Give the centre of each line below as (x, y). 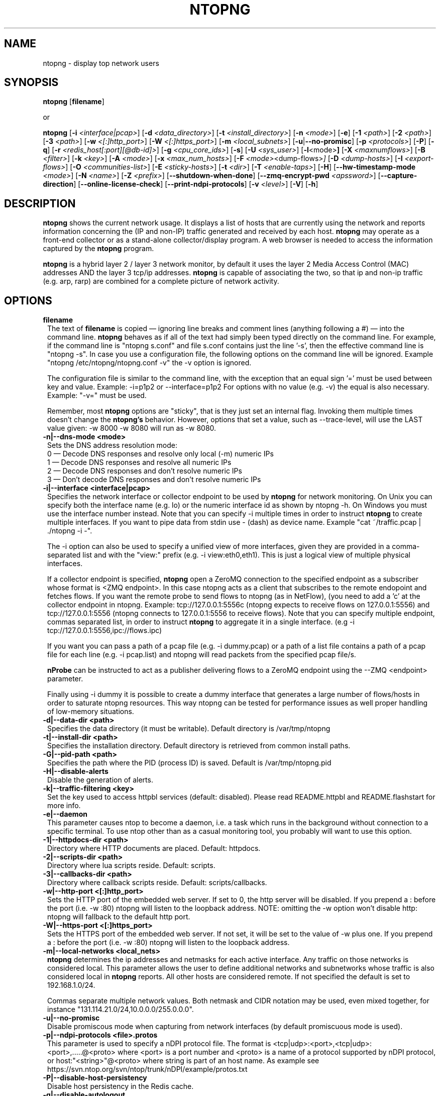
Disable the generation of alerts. (100, 780)
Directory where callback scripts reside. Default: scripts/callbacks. (157, 883)
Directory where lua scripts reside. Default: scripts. (131, 866)
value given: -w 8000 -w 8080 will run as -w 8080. (132, 428)
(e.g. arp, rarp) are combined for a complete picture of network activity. (161, 281)
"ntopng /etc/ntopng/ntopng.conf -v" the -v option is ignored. (149, 363)
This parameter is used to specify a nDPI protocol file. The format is (159, 1044)
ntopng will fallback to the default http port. (119, 917)
